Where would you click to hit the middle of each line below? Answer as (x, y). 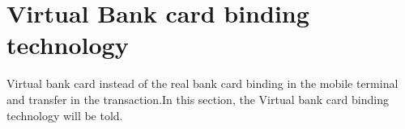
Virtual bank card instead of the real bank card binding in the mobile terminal (202, 83)
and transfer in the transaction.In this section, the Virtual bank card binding (198, 99)
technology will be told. (65, 115)
